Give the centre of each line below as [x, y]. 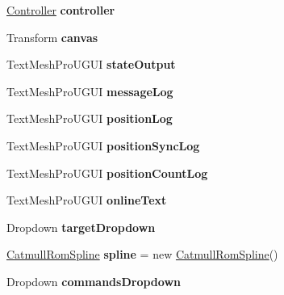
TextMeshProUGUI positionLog [90, 118]
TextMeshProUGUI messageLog [90, 91]
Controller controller [61, 10]
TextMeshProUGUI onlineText [87, 200]
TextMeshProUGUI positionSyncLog [103, 145]
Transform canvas [52, 37]
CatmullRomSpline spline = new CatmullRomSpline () [142, 254]
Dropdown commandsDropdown [94, 281]
